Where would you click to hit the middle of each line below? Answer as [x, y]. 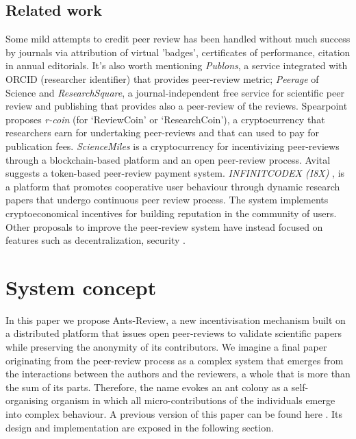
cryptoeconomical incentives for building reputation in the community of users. [171, 213]
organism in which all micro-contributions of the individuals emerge [193, 400]
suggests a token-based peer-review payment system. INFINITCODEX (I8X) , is [175, 173]
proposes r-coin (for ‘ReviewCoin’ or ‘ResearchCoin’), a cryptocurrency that [165, 119]
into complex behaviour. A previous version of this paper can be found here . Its [174, 413]
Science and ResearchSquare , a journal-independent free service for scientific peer [175, 92]
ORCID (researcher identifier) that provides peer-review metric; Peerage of [162, 78]
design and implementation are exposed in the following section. [140, 427]
